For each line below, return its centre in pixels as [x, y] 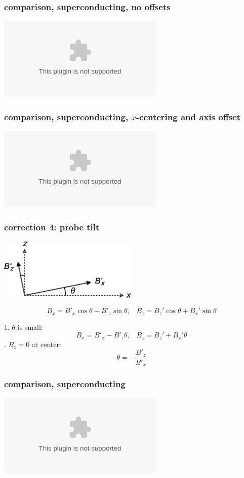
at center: [46, 344]
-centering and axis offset [188, 116]
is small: [30, 327]
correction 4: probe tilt [52, 227]
